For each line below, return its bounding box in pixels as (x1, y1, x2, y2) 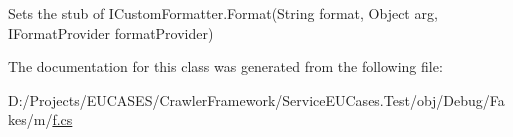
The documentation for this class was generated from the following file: (8, 56, 443, 77)
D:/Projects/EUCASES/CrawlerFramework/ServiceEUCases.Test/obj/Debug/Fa (8, 89, 505, 110)
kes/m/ (8, 109, 53, 130)
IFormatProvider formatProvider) (8, 22, 214, 43)
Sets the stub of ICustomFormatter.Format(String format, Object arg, (8, 3, 438, 23)
